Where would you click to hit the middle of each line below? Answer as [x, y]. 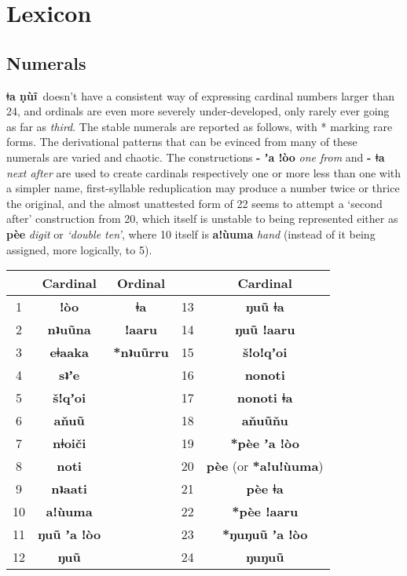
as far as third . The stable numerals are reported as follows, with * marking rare [200, 126]
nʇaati [69, 489]
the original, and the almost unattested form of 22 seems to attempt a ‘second [194, 203]
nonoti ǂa [265, 398]
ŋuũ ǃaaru [265, 330]
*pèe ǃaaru [265, 512]
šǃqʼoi [70, 398]
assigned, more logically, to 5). [79, 249]
